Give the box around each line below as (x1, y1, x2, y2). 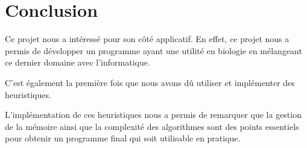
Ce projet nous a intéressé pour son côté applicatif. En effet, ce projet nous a (5, 32, 290, 45)
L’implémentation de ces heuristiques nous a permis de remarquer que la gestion (5, 108, 302, 121)
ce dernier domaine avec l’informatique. (5, 56, 150, 69)
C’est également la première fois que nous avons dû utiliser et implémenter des (5, 76, 295, 88)
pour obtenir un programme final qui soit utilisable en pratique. (5, 132, 241, 144)
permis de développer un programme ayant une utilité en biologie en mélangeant (5, 44, 302, 57)
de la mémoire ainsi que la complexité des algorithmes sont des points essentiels (5, 120, 299, 132)
